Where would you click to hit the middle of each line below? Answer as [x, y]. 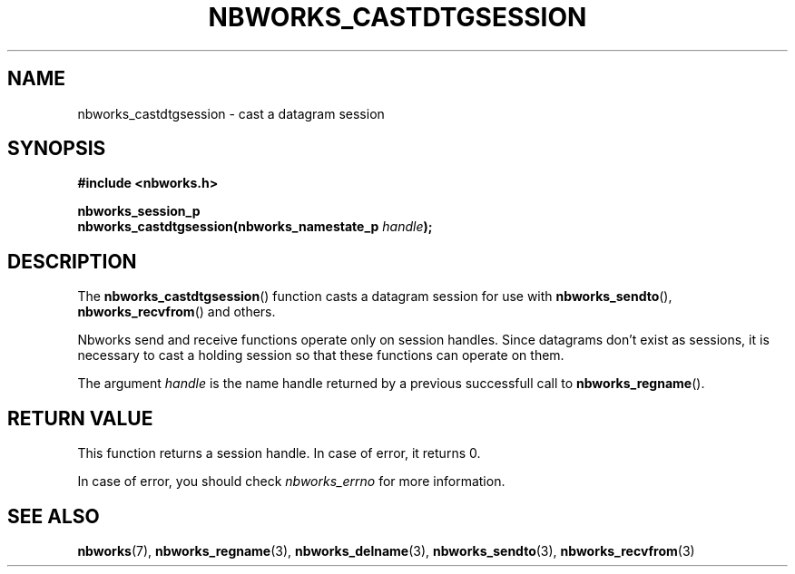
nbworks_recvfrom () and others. [177, 312]
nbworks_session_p [139, 211]
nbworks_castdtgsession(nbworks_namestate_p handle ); [255, 227]
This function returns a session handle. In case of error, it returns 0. [279, 453]
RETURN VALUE [80, 418]
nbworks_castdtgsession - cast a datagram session [231, 113]
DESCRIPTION [72, 261]
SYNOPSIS [57, 149]
